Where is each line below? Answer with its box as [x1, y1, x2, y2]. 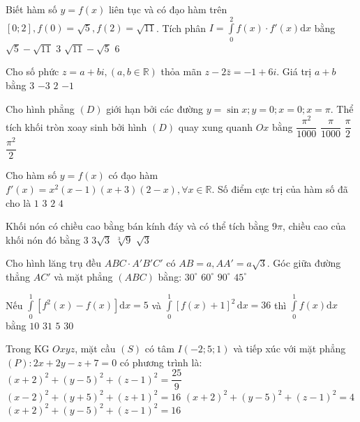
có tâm [144, 341, 174, 356]
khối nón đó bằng [6, 232, 80, 247]
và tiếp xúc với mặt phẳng [233, 341, 346, 356]
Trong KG [6, 341, 50, 356]
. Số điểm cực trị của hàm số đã [211, 181, 348, 196]
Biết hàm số [6, 2, 57, 16]
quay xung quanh [178, 119, 253, 134]
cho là [6, 195, 31, 210]
